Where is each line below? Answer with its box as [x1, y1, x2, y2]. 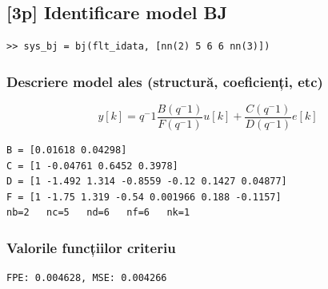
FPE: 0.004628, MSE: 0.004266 [6, 272, 167, 284]
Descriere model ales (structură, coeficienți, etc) [6, 71, 323, 91]
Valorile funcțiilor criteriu [6, 237, 176, 257]
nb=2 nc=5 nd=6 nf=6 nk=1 [6, 207, 190, 219]
